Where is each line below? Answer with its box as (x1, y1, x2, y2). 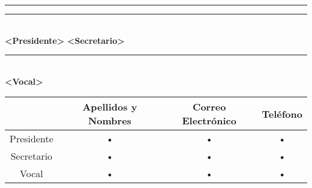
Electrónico (182, 114, 236, 128)
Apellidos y (82, 100, 137, 114)
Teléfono (262, 106, 302, 121)
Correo (193, 100, 226, 114)
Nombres (88, 114, 131, 128)
